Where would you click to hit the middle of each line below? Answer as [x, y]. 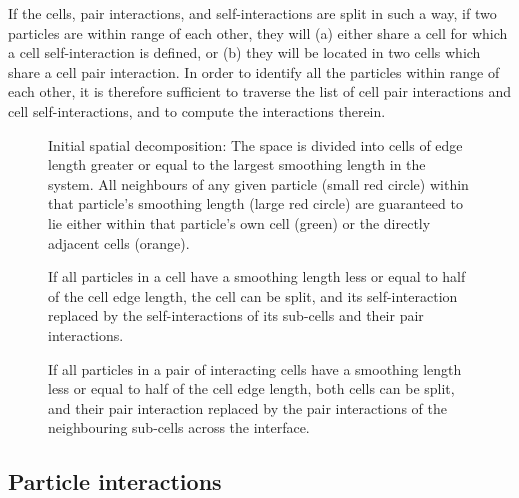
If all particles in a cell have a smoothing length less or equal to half [257, 276]
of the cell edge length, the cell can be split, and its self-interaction [253, 295]
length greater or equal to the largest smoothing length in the [237, 164]
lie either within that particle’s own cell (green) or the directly [239, 222]
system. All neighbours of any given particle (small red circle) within [258, 183]
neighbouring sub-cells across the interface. [179, 427]
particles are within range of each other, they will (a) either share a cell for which [258, 32]
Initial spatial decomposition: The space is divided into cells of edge [255, 144]
